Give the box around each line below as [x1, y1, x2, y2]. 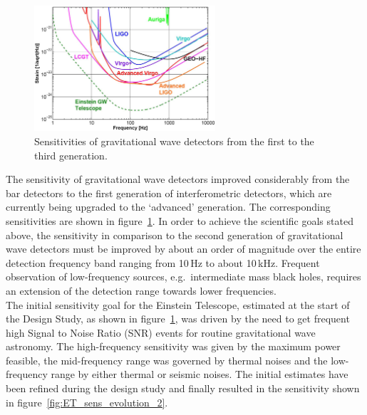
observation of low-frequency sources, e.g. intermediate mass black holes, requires [6, 269, 361, 284]
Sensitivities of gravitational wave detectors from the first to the [34, 133, 314, 148]
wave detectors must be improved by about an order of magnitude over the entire [6, 241, 361, 256]
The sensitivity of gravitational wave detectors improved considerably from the [6, 172, 350, 187]
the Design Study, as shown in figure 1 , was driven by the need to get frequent [6, 311, 350, 326]
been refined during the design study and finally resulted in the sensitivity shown [6, 381, 360, 396]
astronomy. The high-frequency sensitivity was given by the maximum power [6, 339, 341, 354]
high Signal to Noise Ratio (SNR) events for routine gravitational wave [6, 325, 316, 340]
